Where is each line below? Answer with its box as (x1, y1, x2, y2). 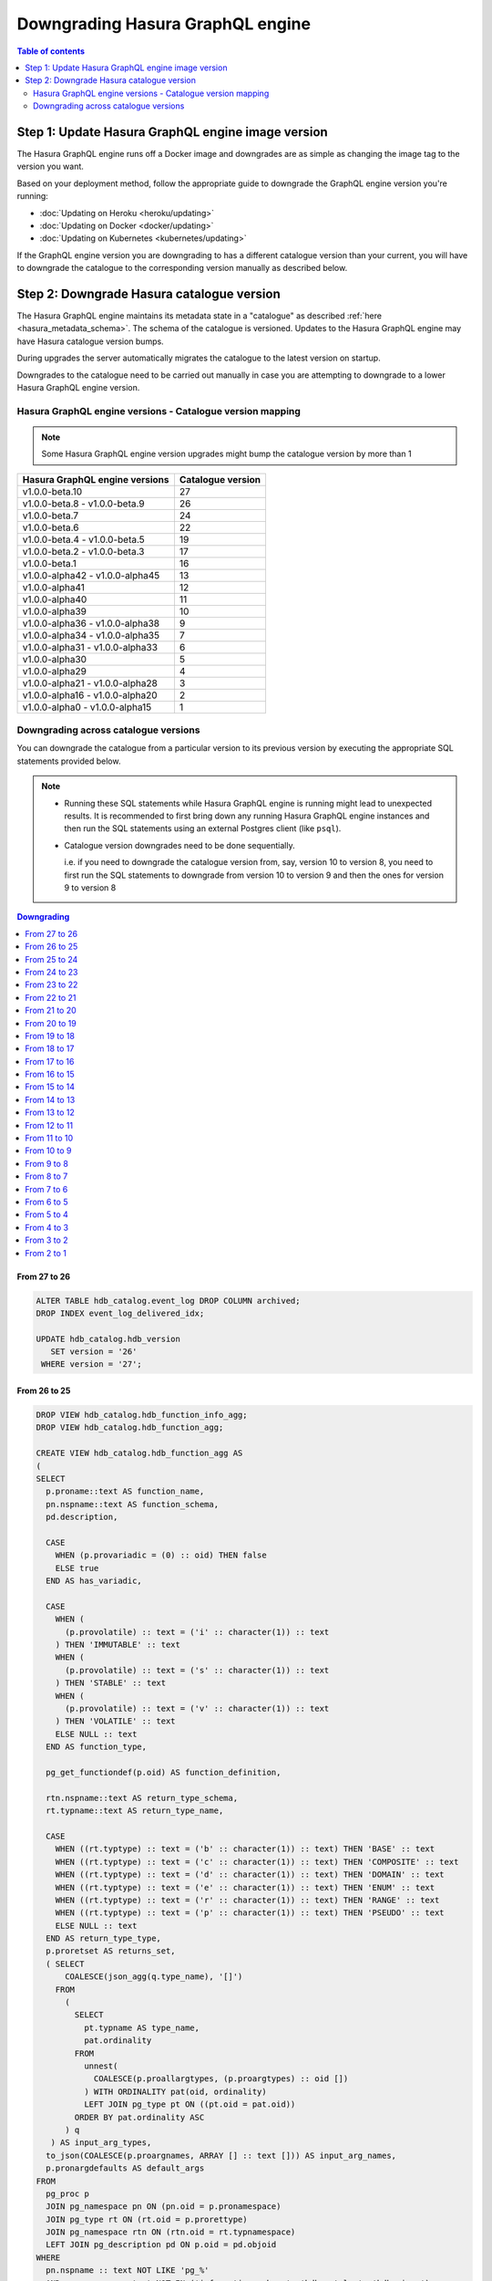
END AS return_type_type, (46, 1933, 161, 1943)
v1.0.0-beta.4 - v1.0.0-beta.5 (22, 533, 145, 546)
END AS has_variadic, (46, 1576, 143, 1587)
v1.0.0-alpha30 (22, 652, 87, 665)
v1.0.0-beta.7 (22, 509, 79, 522)
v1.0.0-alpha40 (22, 593, 87, 606)
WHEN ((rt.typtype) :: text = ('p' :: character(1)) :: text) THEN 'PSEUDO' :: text (55, 1908, 446, 1918)
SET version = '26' (50, 1347, 138, 1357)
